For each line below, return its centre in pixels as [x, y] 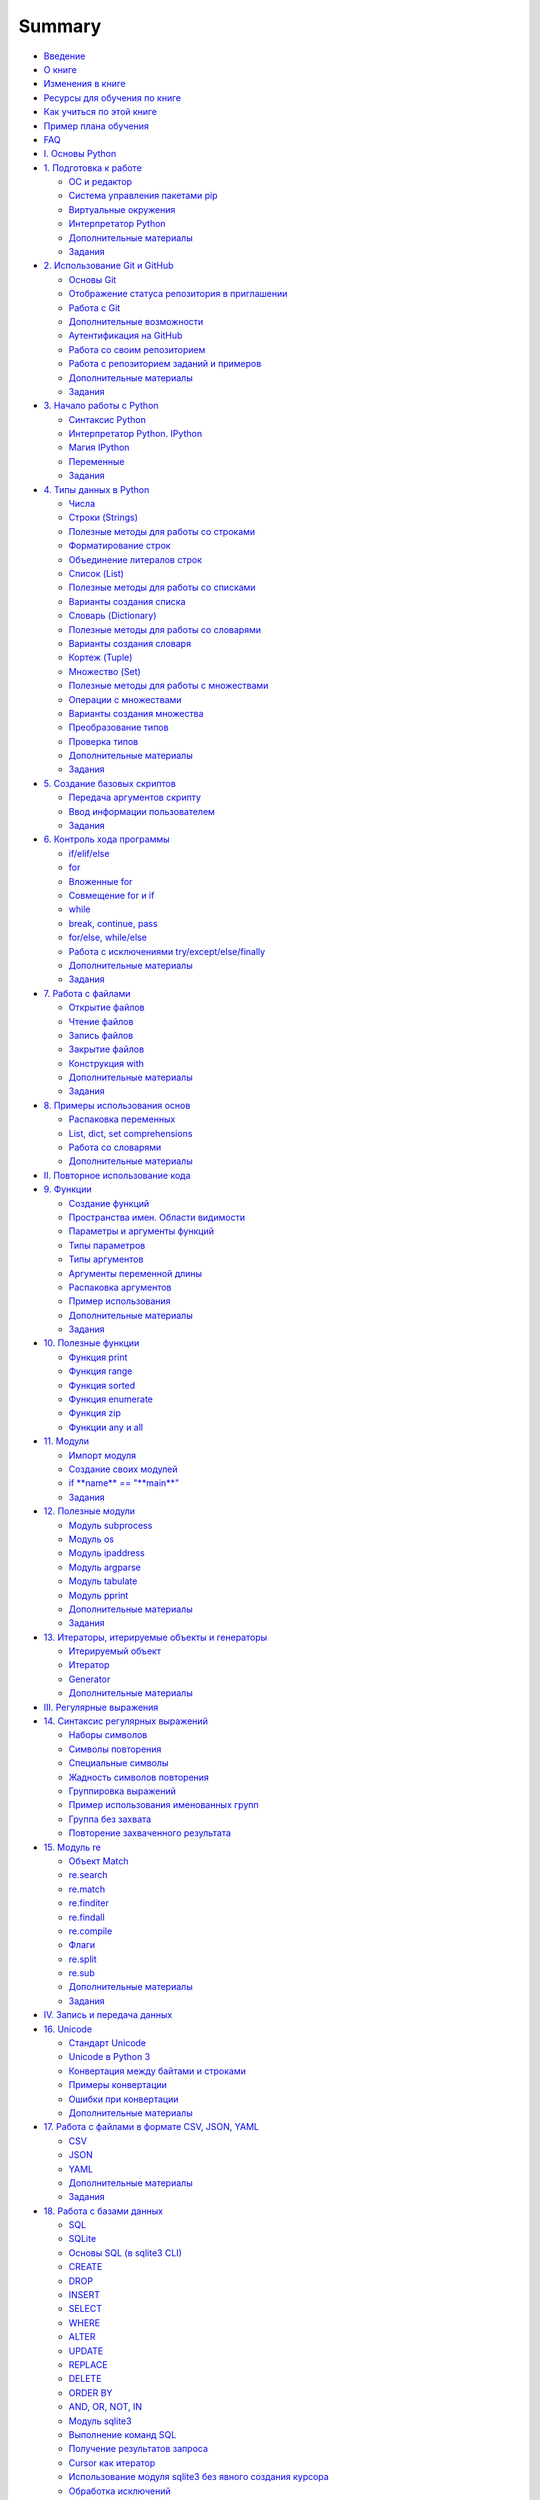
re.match [87, 1889]
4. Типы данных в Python [96, 489]
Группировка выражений [122, 1791]
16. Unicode [68, 2029]
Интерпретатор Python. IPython [135, 434]
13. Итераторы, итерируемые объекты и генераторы [155, 1637]
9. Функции [67, 1189]
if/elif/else [89, 853]
